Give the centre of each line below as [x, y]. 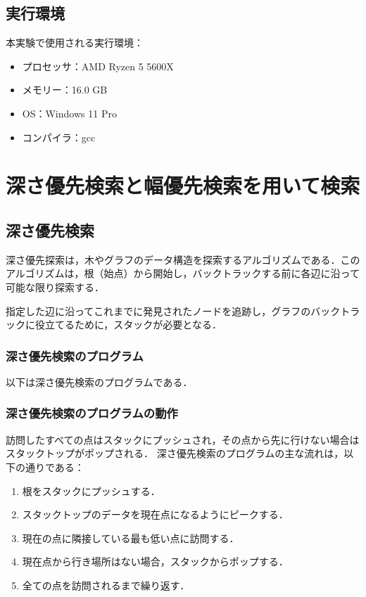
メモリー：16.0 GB [65, 90]
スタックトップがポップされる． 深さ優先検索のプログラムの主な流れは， [175, 453]
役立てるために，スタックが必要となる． [128, 325]
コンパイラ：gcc [59, 137]
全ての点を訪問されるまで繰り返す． [106, 585]
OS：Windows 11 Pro [69, 113]
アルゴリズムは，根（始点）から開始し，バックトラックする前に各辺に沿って [183, 273]
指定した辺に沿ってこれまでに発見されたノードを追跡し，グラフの [158, 310]
